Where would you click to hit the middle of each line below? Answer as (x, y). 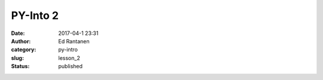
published (71, 66)
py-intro (68, 50)
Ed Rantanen (74, 41)
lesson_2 (69, 58)
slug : (17, 58)
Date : (18, 33)
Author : (21, 41)
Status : (20, 66)
